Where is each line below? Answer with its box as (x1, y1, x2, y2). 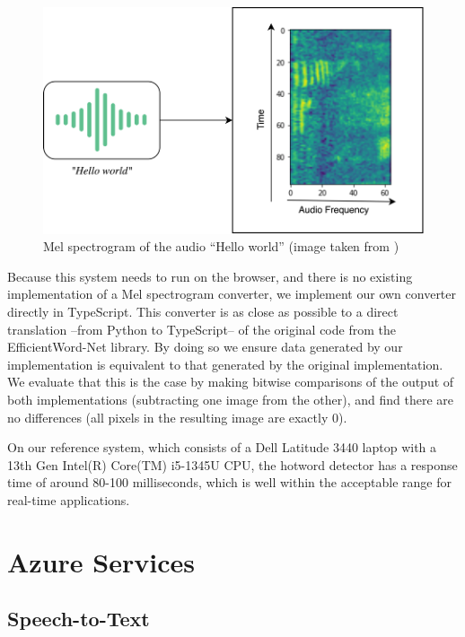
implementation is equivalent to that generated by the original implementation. (7, 354, 443, 373)
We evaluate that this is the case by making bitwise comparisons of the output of (7, 372, 454, 391)
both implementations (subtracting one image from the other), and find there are (7, 390, 453, 408)
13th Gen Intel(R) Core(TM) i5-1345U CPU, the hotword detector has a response (7, 455, 458, 474)
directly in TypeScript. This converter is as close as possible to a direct (7, 302, 399, 321)
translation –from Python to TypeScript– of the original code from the (7, 319, 396, 338)
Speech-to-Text (7, 605, 150, 633)
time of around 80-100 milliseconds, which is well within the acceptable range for (7, 473, 452, 492)
